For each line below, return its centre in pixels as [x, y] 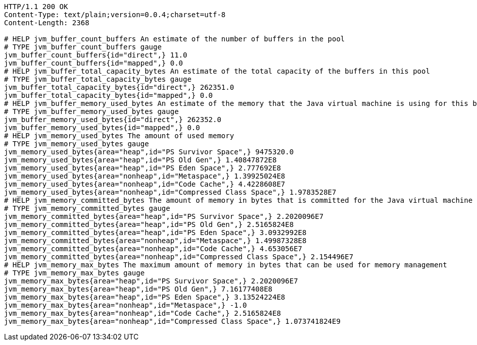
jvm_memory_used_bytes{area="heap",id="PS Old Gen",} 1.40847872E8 [140, 160]
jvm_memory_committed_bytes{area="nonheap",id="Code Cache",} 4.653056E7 [153, 249]
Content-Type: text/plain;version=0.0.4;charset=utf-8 [115, 15]
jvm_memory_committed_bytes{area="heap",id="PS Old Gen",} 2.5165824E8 [149, 224]
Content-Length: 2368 [47, 23]
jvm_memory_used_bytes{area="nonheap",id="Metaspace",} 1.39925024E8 [145, 176]
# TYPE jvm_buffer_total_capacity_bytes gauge [98, 79]
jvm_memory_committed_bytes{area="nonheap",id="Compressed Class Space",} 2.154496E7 [179, 257]
